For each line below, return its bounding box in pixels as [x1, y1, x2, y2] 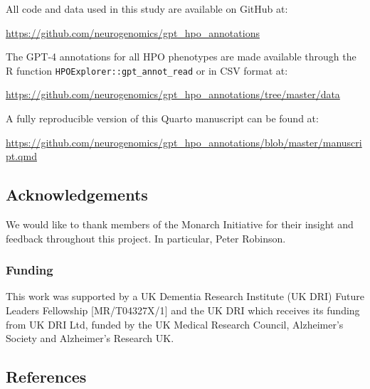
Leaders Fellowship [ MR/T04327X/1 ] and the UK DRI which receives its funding [6, 303, 360, 318]
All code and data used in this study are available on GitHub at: [6, 1, 288, 16]
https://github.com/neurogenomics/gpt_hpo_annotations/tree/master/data [6, 87, 340, 102]
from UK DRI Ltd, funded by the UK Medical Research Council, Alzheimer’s [6, 316, 344, 331]
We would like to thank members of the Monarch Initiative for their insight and [6, 217, 354, 232]
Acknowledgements [6, 183, 148, 206]
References [6, 366, 87, 388]
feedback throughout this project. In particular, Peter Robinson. [6, 230, 286, 245]
